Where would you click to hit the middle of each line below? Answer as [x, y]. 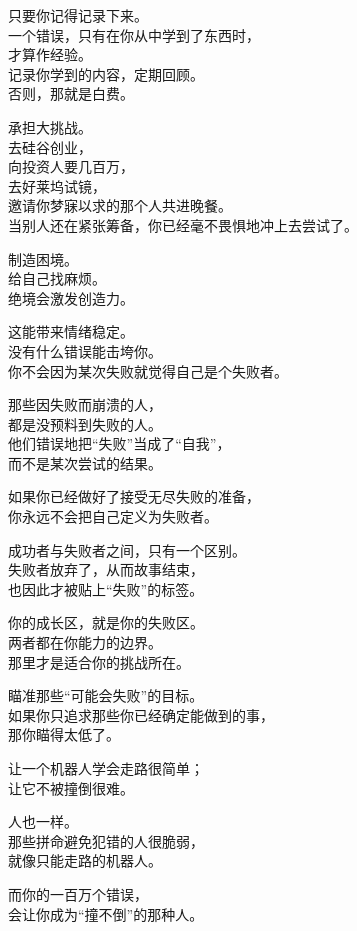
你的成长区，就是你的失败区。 [106, 622]
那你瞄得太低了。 [64, 734]
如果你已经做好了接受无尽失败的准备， [134, 496]
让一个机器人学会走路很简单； [106, 768]
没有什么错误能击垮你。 [85, 350]
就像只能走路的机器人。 [85, 860]
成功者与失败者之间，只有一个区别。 [127, 549]
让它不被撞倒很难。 [71, 787]
